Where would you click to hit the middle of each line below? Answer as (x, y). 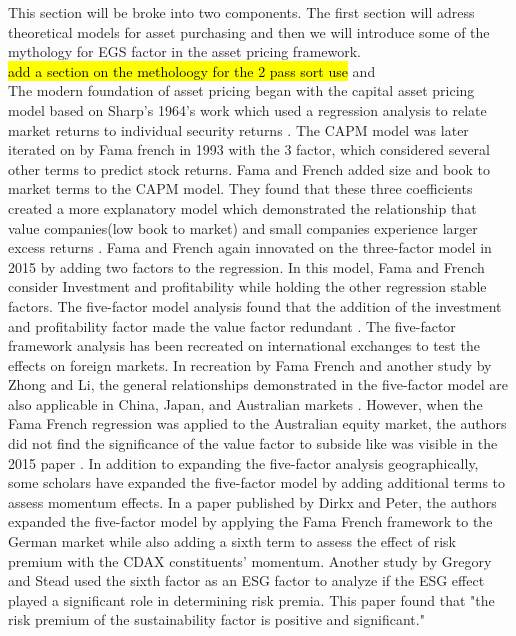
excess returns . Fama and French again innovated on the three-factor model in (250, 247)
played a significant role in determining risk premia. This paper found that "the (251, 599)
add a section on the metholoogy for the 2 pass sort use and (192, 70)
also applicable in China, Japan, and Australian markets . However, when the (245, 403)
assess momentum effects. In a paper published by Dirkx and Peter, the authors (252, 501)
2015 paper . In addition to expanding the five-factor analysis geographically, (243, 462)
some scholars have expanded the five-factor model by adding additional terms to (257, 482)
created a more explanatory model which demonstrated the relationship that (242, 207)
